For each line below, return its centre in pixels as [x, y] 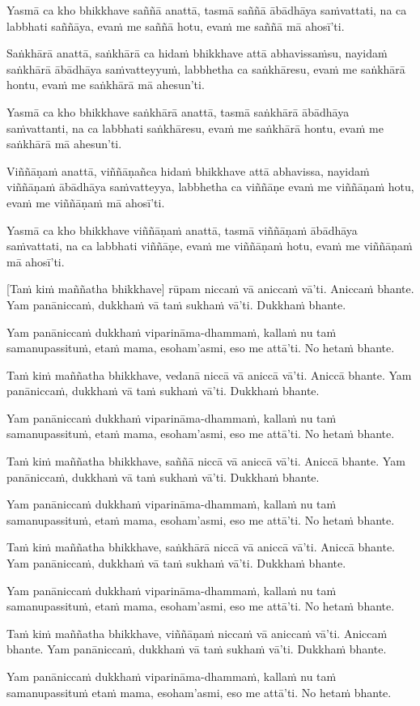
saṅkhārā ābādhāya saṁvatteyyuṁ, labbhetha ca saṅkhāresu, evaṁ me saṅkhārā [206, 68]
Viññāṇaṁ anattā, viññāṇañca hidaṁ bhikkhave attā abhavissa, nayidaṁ [188, 170]
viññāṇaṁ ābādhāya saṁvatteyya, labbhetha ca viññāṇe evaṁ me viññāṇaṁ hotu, [210, 187]
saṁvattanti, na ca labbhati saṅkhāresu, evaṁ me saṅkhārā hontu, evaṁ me [195, 128]
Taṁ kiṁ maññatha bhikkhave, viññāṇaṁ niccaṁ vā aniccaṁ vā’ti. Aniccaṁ [197, 633]
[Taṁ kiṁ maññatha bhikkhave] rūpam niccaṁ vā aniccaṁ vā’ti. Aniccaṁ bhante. [210, 289]
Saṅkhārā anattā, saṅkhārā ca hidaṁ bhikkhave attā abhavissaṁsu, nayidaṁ [197, 53]
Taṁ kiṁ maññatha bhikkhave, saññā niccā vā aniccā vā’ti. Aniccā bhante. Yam [206, 461]
